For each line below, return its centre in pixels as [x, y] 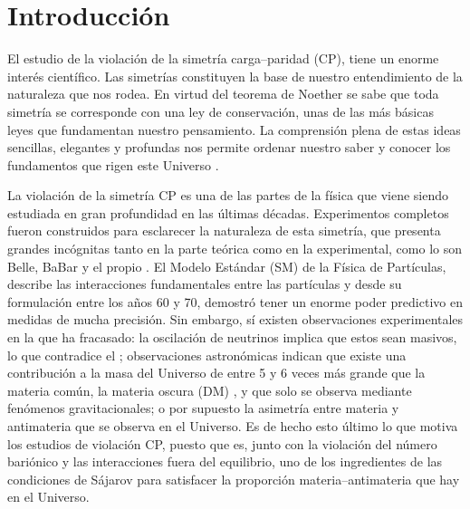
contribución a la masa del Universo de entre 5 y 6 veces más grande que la [216, 373]
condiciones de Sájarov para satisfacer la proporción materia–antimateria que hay [234, 479]
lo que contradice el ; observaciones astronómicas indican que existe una [207, 355]
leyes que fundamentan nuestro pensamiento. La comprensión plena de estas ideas [234, 129]
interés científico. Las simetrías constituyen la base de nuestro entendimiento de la [235, 76]
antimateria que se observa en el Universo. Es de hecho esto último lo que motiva [233, 426]
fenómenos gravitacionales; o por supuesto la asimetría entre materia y [203, 408]
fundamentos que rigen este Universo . [113, 164]
